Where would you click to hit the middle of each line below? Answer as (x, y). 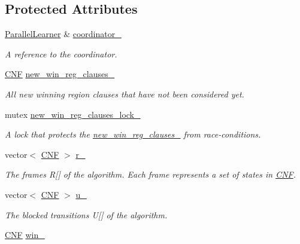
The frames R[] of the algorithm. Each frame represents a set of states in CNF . (151, 174)
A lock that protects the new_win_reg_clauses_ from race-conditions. (133, 134)
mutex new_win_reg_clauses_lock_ (73, 114)
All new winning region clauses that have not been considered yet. (125, 94)
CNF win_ (25, 235)
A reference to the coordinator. (61, 54)
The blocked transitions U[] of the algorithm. (86, 214)
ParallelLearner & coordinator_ (63, 34)
